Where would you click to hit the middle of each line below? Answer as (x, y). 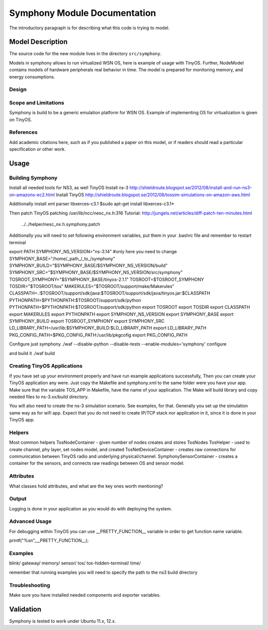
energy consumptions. (32, 76)
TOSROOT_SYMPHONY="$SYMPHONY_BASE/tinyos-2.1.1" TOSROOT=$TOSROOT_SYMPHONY (107, 279)
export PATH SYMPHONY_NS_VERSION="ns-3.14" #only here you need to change (93, 252)
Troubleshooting (30, 585)
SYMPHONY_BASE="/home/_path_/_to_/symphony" (62, 259)
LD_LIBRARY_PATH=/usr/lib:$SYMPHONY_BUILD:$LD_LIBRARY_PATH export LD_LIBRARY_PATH (108, 328)
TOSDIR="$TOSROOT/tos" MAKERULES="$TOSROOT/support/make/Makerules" (92, 286)
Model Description (38, 42)
